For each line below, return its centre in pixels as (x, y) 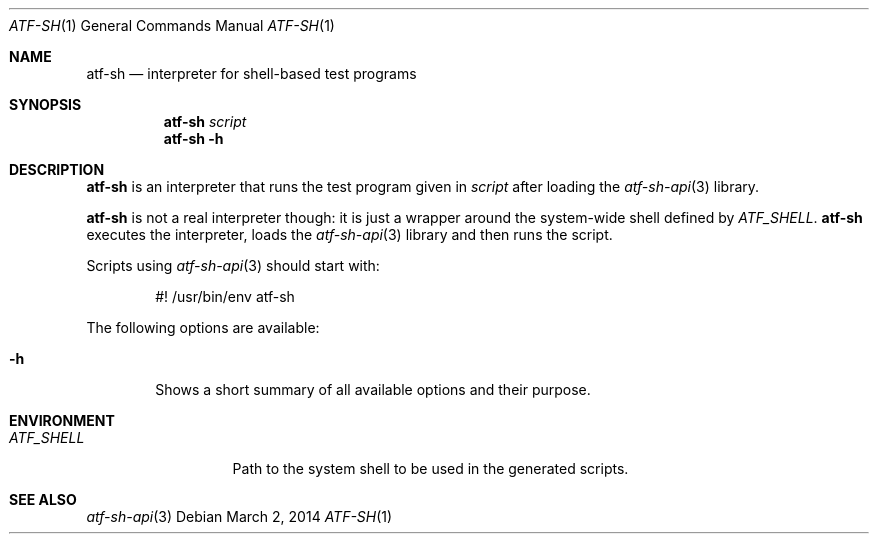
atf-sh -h (193, 138)
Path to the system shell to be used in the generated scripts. (430, 468)
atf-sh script (205, 121)
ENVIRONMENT (62, 420)
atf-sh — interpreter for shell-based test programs (251, 73)
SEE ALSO (43, 499)
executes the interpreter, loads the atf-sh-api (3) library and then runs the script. (349, 234)
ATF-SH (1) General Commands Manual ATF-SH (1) (172, 25)
